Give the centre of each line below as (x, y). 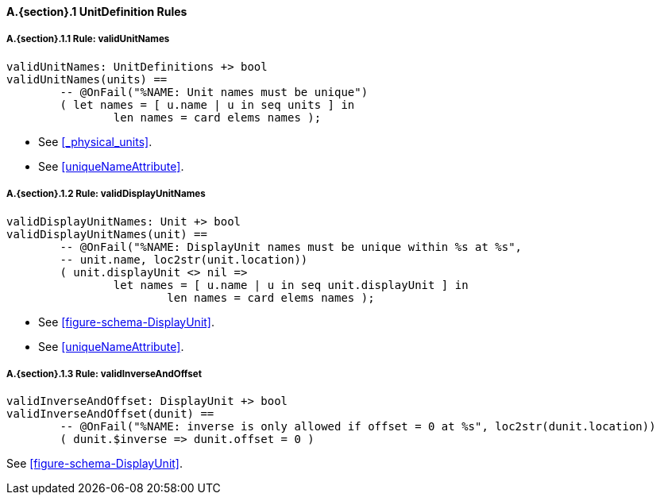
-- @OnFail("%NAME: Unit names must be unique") (214, 92)
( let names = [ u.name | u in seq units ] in (207, 104)
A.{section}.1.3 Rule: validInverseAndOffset (104, 374)
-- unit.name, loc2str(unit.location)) (184, 259)
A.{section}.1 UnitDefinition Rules (97, 12)
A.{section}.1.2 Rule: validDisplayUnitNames (106, 194)
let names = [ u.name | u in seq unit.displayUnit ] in (291, 285)
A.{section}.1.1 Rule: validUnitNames (88, 39)
